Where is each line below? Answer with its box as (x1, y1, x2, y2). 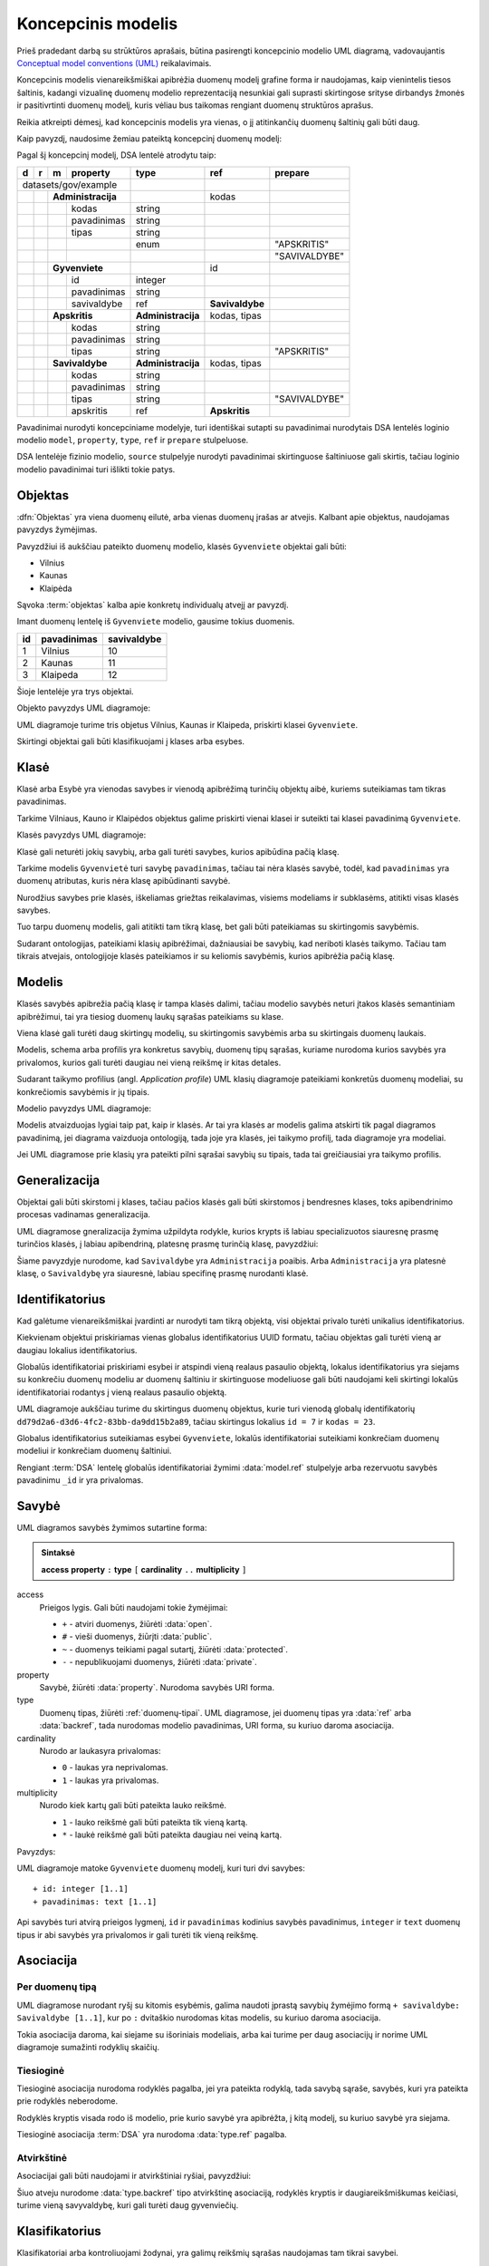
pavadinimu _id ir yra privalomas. (16, 1475, 144, 1486)
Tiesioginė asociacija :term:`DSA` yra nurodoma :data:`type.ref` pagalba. (16, 2129, 287, 2140)
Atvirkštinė (16, 2151, 68, 2164)
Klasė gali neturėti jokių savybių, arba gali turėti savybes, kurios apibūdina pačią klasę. (16, 846, 340, 857)
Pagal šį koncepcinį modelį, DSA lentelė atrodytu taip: (16, 150, 216, 160)
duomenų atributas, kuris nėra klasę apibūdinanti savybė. (16, 876, 231, 886)
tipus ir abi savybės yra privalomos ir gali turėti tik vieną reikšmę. (16, 1929, 259, 1940)
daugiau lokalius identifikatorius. (16, 1344, 138, 1355)
